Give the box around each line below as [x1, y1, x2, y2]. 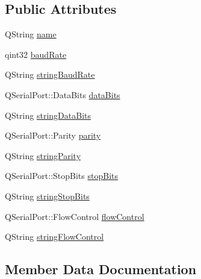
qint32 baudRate [5, 48, 67, 60]
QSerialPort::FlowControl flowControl [5, 210, 144, 222]
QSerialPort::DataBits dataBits [5, 88, 120, 101]
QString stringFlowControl [5, 230, 104, 243]
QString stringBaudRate [5, 68, 95, 81]
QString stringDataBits [5, 108, 91, 121]
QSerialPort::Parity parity [5, 129, 101, 142]
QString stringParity [5, 149, 81, 161]
